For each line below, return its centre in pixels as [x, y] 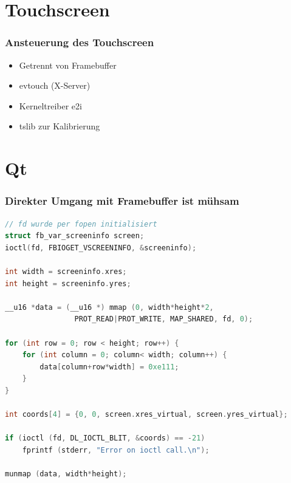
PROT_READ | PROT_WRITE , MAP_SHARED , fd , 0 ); [164, 319]
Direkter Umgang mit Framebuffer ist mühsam [122, 201]
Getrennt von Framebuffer [68, 65]
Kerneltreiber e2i [50, 105]
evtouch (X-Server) [55, 85]
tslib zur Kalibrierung [60, 126]
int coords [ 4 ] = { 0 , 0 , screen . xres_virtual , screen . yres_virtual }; [146, 415]
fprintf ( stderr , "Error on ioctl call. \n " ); [116, 450]
